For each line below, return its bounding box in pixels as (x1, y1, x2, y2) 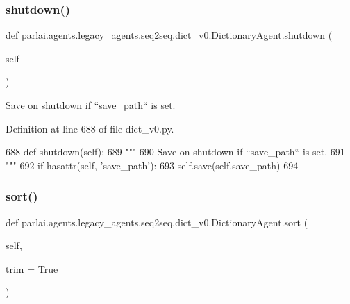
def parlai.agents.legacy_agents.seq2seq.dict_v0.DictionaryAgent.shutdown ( (6, 28, 333, 42)
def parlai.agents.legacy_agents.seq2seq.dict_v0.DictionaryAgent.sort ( (6, 214, 308, 229)
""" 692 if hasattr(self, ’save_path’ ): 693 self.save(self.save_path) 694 (6, 158, 299, 172)
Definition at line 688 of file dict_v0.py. (6, 121, 174, 135)
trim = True (6, 261, 58, 276)
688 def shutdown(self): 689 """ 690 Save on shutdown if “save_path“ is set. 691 (6, 144, 345, 159)
